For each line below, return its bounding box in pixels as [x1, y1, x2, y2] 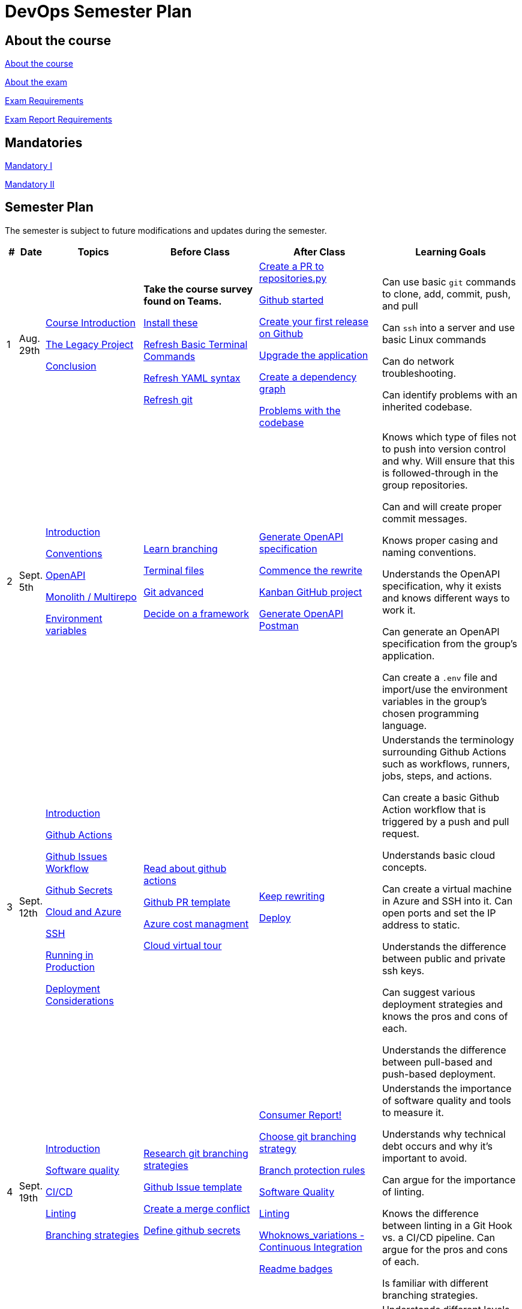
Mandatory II [5, 179, 55, 190]
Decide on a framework [143, 607, 250, 620]
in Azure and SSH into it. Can [382, 894, 513, 907]
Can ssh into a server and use [382, 321, 515, 334]
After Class [293, 245, 346, 258]
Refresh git [143, 393, 193, 406]
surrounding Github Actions [382, 745, 506, 758]
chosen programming [382, 707, 479, 719]
